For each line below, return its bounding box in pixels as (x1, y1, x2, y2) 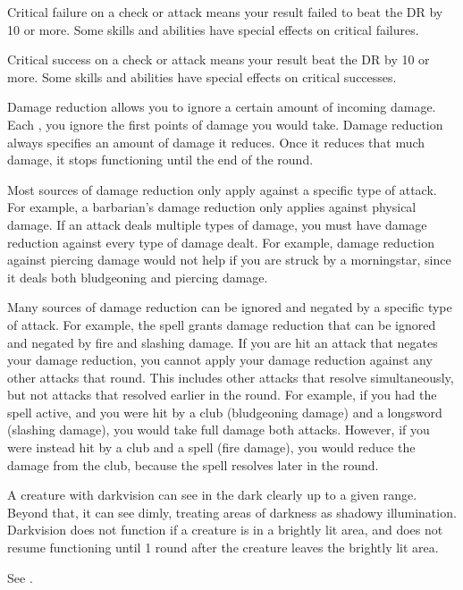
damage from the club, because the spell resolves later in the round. (7, 455, 379, 474)
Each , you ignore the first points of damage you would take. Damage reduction (7, 114, 443, 133)
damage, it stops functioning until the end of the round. (7, 150, 314, 169)
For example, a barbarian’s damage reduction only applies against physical (7, 198, 417, 216)
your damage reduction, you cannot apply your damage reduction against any (7, 350, 433, 369)
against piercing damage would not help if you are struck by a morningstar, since (7, 250, 451, 269)
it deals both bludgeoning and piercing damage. (7, 267, 268, 286)
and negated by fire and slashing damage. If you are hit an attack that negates (7, 333, 438, 351)
